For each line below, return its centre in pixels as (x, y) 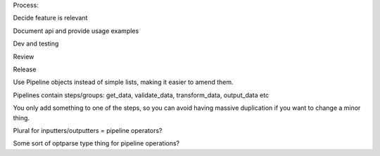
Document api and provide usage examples (76, 31)
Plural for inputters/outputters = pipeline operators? (88, 130)
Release (25, 69)
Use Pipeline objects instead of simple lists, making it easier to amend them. (123, 82)
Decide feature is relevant (50, 18)
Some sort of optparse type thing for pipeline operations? (96, 143)
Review (24, 57)
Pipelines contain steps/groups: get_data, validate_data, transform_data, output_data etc (141, 95)
